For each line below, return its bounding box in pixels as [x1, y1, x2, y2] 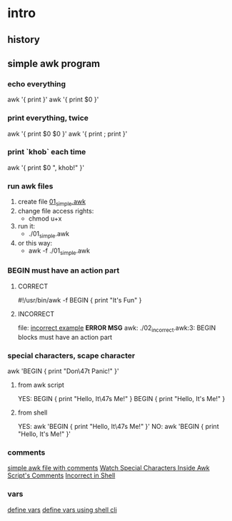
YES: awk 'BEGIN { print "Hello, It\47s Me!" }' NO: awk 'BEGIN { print [17, 422, 219, 430]
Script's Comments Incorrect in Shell [7, 471, 116, 480]
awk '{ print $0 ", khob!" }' [7, 163, 84, 172]
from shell [17, 408, 48, 417]
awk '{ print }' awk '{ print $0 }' [7, 95, 99, 104]
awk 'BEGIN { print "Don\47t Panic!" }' [7, 366, 119, 375]
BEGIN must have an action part [7, 265, 120, 275]
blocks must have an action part [17, 333, 113, 341]
